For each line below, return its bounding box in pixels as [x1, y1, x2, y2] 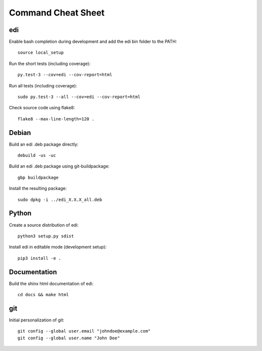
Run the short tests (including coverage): [9, 61, 91, 67]
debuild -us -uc [17, 153, 56, 158]
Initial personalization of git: [9, 317, 65, 323]
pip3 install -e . [17, 255, 62, 261]
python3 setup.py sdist [17, 233, 74, 239]
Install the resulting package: [9, 185, 67, 191]
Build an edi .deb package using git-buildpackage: [9, 163, 110, 169]
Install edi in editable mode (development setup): [9, 244, 107, 250]
